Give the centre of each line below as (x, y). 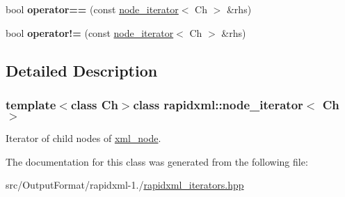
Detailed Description (82, 70)
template (31, 104)
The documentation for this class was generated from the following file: (157, 161)
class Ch (94, 104)
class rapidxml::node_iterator (218, 104)
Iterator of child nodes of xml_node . (83, 138)
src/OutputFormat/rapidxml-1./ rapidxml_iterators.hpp (125, 185)
